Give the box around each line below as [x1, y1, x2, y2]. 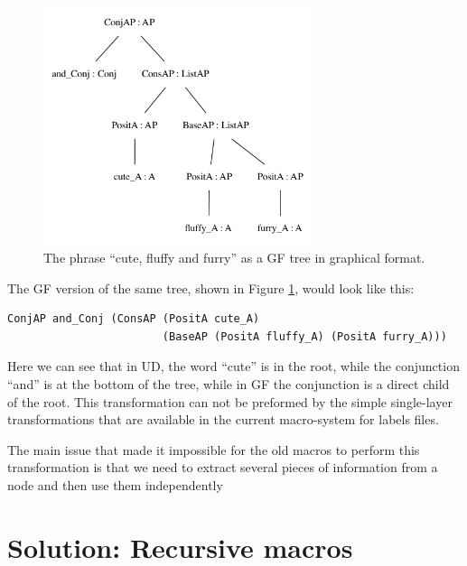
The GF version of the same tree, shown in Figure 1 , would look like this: [7, 278, 415, 297]
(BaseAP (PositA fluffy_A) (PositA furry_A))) [162, 329, 447, 343]
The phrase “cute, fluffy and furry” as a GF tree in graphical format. [43, 248, 425, 267]
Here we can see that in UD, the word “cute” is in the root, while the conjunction [7, 357, 460, 376]
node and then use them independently [7, 476, 223, 495]
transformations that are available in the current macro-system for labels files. [7, 410, 439, 429]
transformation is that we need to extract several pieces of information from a [7, 458, 438, 477]
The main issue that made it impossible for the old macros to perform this [7, 440, 420, 459]
